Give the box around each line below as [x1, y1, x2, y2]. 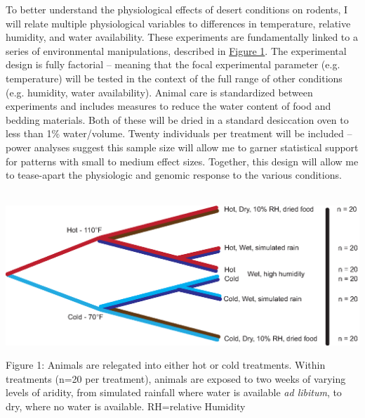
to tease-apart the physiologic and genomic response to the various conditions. [6, 167, 342, 182]
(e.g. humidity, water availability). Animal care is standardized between [6, 84, 313, 99]
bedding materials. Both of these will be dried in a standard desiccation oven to [6, 112, 349, 127]
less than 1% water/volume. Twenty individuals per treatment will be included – [6, 126, 352, 141]
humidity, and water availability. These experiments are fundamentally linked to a [6, 30, 358, 44]
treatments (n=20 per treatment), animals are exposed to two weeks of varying [6, 371, 346, 386]
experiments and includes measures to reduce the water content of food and [6, 99, 331, 113]
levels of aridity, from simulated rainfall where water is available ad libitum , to [6, 385, 342, 400]
